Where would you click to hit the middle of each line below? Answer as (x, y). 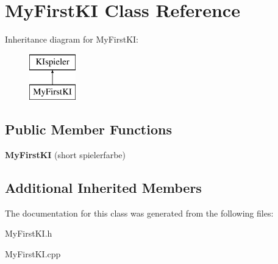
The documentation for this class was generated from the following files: (139, 213)
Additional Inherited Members (103, 188)
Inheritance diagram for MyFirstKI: (72, 39)
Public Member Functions (88, 129)
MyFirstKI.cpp (33, 254)
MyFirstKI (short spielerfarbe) (65, 155)
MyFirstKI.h (29, 233)
